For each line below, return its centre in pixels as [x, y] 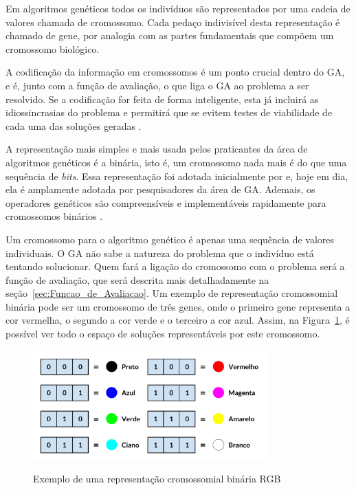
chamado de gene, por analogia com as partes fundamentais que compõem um [170, 35]
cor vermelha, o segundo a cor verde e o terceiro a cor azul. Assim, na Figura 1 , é [178, 320]
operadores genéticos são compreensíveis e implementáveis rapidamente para [166, 202]
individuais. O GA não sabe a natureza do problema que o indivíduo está [160, 253]
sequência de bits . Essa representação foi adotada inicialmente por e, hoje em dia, [177, 176]
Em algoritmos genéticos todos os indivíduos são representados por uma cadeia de [178, 8]
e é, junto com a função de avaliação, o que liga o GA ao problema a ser [157, 85]
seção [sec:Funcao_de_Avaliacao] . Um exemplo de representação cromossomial [172, 293]
